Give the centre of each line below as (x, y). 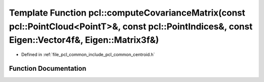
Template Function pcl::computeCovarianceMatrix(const (127, 13)
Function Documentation (48, 68)
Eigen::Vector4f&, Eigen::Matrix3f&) (84, 40)
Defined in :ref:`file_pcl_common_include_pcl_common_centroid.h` (88, 55)
